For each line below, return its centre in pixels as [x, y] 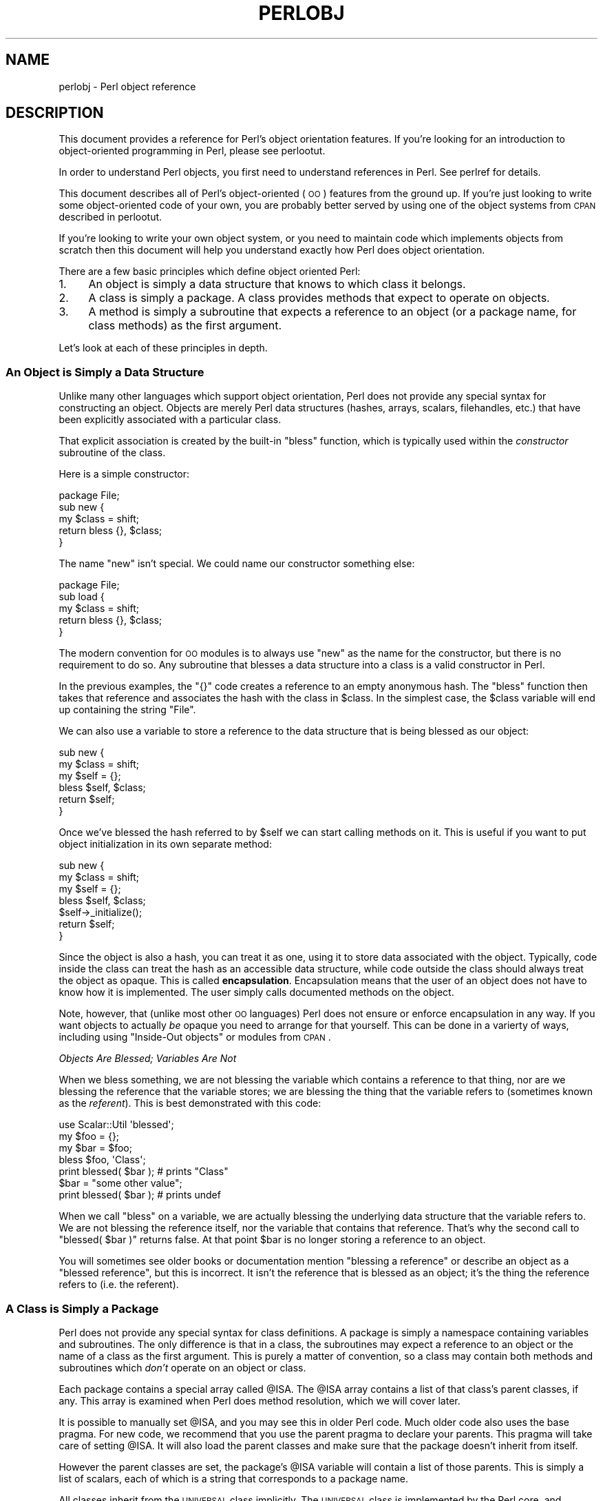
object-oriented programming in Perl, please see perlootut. [192, 151]
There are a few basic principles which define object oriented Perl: [210, 272]
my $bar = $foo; [95, 1148]
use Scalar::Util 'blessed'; [116, 1125]
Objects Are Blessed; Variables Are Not [148, 1059]
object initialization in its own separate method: [165, 844]
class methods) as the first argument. [185, 326]
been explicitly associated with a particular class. [170, 420]
